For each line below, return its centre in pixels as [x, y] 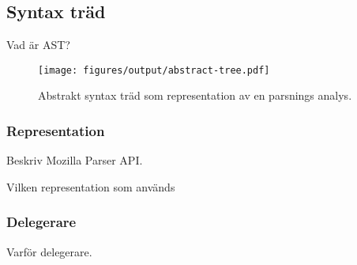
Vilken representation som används [91, 186]
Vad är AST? [38, 45]
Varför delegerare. [49, 251]
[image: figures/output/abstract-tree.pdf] [154, 70]
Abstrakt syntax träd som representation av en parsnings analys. [195, 95]
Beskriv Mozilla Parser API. [75, 160]
